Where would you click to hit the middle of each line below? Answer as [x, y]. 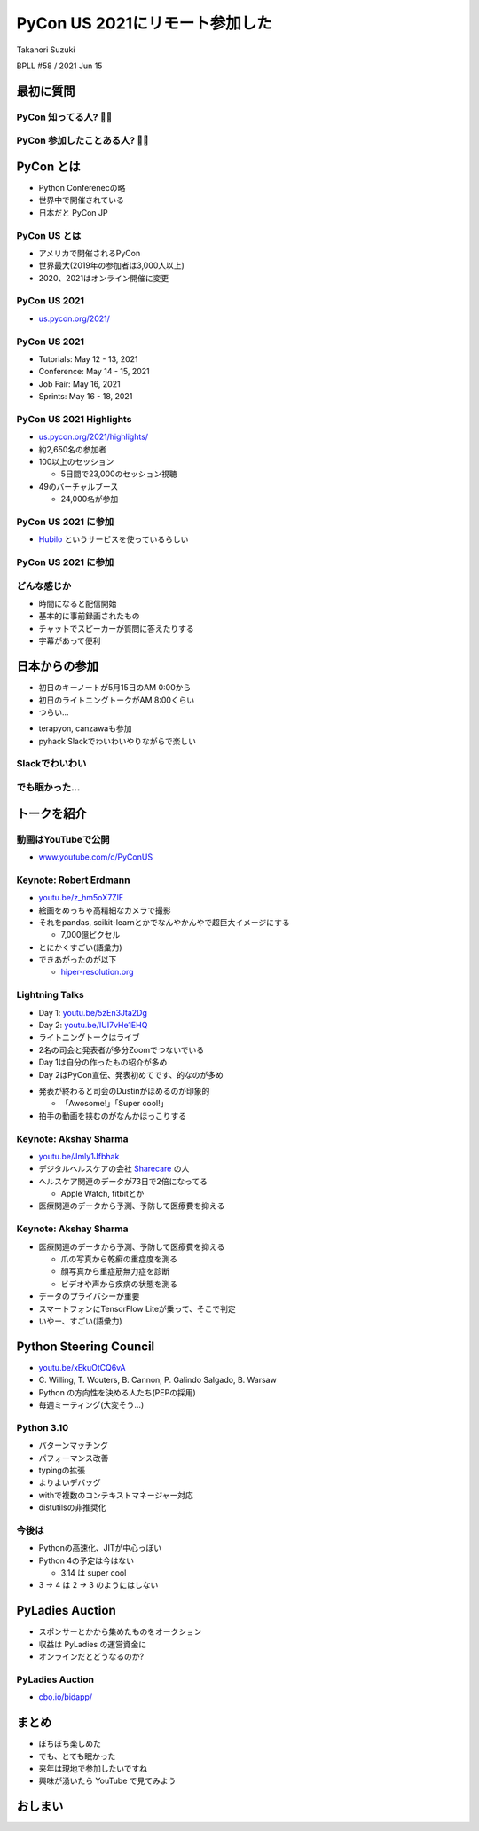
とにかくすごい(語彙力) [81, 947]
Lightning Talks [50, 995]
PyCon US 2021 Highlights [74, 419]
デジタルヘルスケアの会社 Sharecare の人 [114, 1169]
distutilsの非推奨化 [72, 1507]
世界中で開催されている [81, 200]
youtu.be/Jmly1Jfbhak [79, 1156]
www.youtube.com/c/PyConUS [96, 857]
